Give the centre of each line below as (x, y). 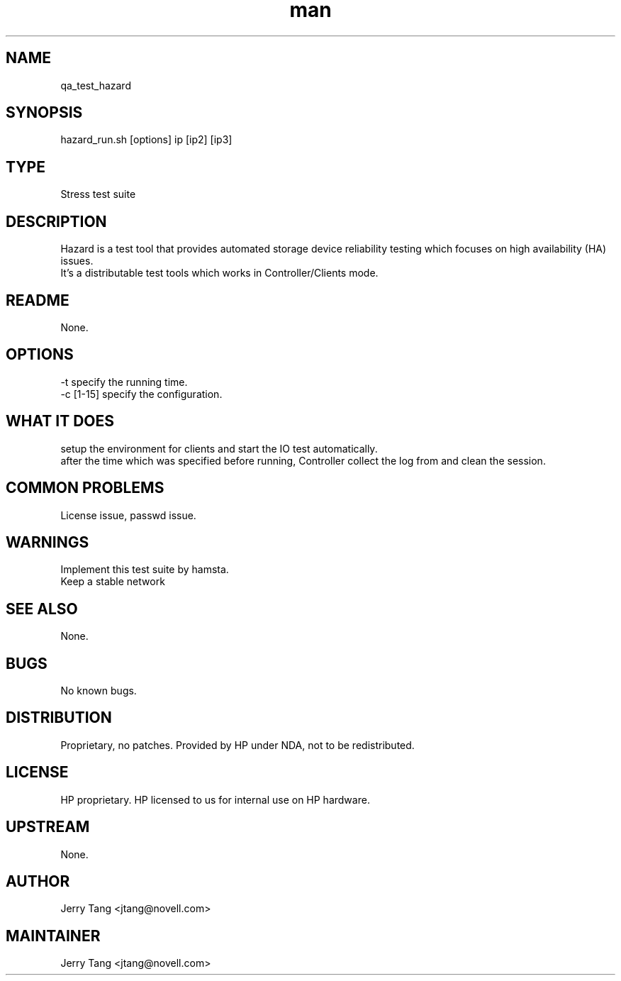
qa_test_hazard (96, 85)
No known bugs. (99, 691)
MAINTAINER (53, 936)
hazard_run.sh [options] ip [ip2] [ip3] (146, 140)
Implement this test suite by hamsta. (145, 570)
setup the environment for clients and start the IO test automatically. (219, 448)
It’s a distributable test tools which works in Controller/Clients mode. (219, 273)
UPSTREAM (48, 827)
